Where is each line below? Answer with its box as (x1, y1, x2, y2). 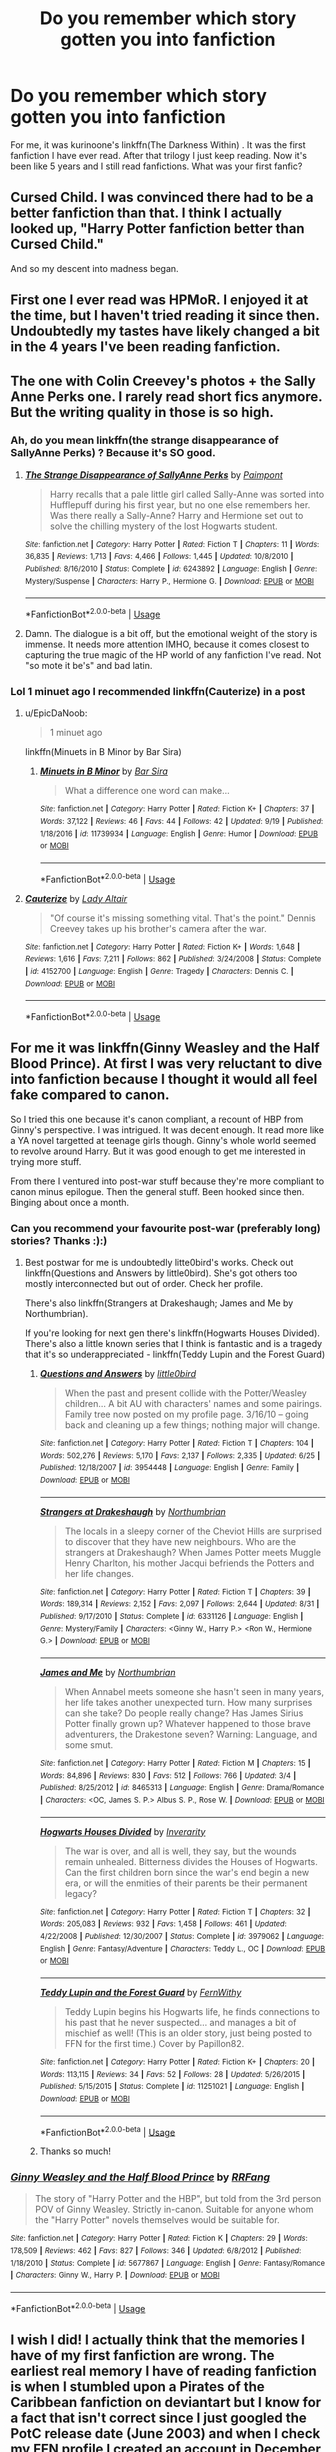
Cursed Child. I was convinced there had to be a (10, 189, 314, 206)
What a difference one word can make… (64, 785, 230, 797)
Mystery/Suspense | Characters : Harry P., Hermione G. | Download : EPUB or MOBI (24, 576, 315, 586)
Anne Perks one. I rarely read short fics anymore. (10, 388, 323, 405)
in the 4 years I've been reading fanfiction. (10, 338, 282, 356)
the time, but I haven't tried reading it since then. (10, 307, 320, 324)
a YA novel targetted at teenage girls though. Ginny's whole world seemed (10, 1134, 317, 1146)
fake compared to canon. (10, 1087, 170, 1104)
